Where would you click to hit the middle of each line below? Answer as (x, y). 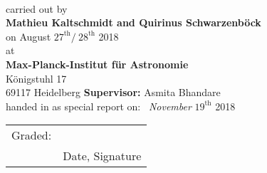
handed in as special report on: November (99, 106)
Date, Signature (102, 156)
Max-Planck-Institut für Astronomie (97, 64)
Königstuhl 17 (36, 78)
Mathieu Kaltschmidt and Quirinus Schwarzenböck (133, 22)
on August (28, 36)
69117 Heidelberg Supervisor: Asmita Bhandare (113, 92)
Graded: (32, 135)
